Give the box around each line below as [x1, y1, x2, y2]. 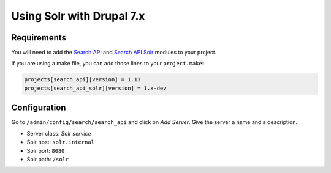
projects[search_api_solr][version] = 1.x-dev [24, 84, 167, 92]
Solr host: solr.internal [26, 138, 95, 146]
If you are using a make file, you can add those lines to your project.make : [11, 60, 204, 67]
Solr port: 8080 [26, 147, 65, 154]
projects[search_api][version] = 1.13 [24, 76, 141, 83]
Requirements [11, 32, 67, 43]
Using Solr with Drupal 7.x [11, 9, 145, 23]
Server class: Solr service [26, 130, 91, 137]
